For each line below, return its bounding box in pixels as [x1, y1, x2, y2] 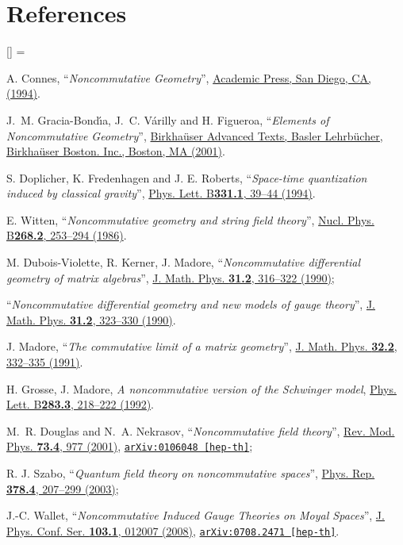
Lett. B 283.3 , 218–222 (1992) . [6, 396, 155, 413]
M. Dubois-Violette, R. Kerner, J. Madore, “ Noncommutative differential [6, 254, 361, 271]
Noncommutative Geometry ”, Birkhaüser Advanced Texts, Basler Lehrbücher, [6, 127, 383, 144]
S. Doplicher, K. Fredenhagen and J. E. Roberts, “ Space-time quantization [6, 169, 367, 186]
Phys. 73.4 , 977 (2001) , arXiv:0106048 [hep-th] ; [6, 438, 253, 455]
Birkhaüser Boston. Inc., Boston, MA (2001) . [6, 143, 225, 159]
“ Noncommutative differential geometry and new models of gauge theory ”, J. [6, 296, 375, 313]
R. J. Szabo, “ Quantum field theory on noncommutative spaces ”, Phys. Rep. [6, 465, 375, 482]
